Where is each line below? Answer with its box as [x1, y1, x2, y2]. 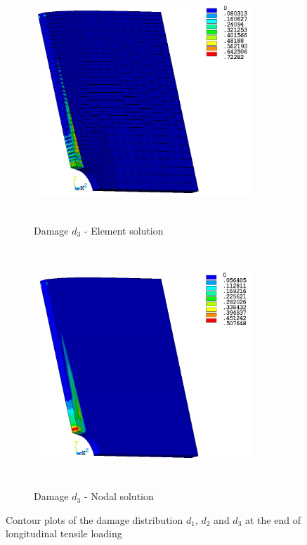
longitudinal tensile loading [6, 526, 122, 541]
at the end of [244, 512, 301, 527]
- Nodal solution [84, 489, 154, 504]
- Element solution [84, 223, 164, 237]
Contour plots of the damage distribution [6, 512, 183, 527]
